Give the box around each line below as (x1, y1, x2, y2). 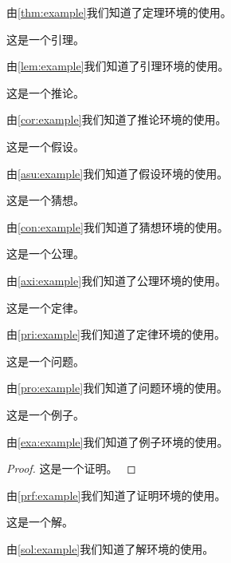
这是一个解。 (6, 513, 73, 530)
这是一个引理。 (6, 30, 84, 47)
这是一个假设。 (6, 137, 84, 154)
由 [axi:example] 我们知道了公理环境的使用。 (6, 272, 227, 288)
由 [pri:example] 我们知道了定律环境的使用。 (6, 326, 226, 343)
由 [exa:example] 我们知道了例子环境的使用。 (6, 433, 229, 450)
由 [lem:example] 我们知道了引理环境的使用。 (6, 57, 229, 74)
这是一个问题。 (6, 352, 84, 369)
